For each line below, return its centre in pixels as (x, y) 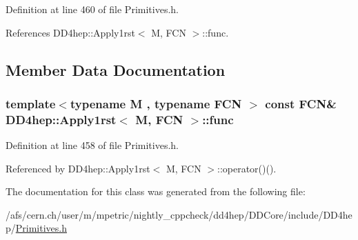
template (31, 103)
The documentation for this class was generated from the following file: (156, 191)
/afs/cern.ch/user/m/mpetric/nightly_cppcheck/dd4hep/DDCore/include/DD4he (179, 214)
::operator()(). (247, 168)
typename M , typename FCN (156, 103)
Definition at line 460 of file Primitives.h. (92, 9)
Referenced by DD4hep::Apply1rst (78, 168)
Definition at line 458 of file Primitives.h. (92, 145)
